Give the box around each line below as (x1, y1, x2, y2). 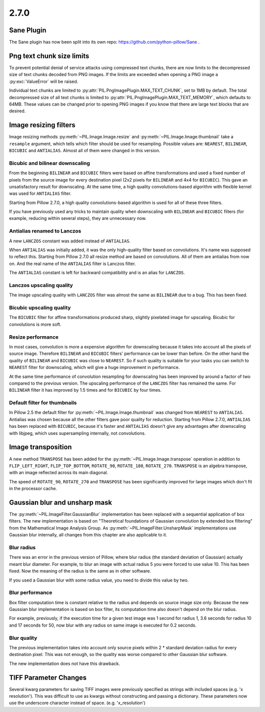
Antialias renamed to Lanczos (9, 228, 81, 235)
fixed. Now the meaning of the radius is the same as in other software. (9, 568, 152, 574)
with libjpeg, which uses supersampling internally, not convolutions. (9, 430, 146, 436)
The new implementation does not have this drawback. (9, 660, 120, 666)
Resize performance (9, 334, 59, 341)
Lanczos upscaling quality (9, 282, 73, 289)
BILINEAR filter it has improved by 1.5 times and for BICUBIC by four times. (9, 387, 162, 393)
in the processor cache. (9, 486, 57, 492)
